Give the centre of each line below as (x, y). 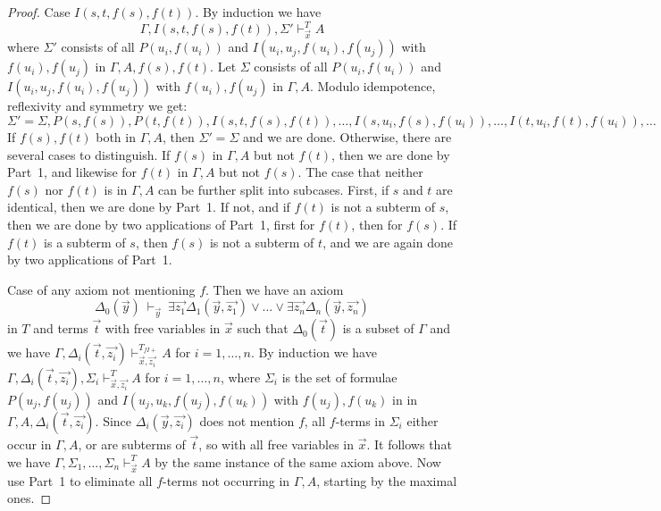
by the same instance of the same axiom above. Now (298, 461)
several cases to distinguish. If (89, 154)
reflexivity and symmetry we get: (97, 106)
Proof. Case (39, 12)
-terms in (360, 420)
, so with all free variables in (276, 444)
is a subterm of (85, 242)
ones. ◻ (29, 498)
